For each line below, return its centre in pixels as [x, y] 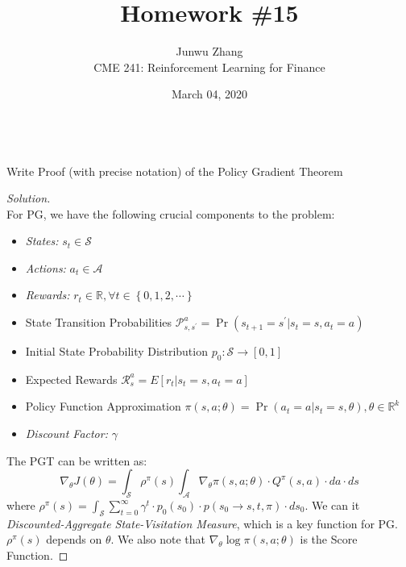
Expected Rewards [71, 379]
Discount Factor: [66, 434]
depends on [74, 539]
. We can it [332, 505]
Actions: [46, 267]
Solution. [29, 198]
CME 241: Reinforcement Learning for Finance [209, 67]
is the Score [329, 539]
